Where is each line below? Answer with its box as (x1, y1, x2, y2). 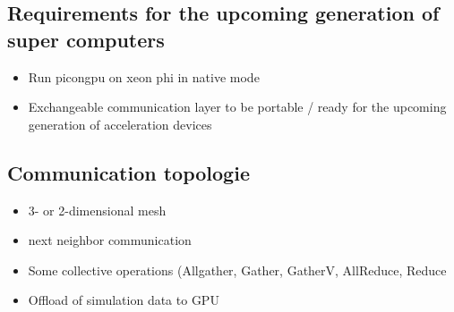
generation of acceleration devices (28, 114, 212, 133)
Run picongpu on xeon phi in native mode (28, 67, 260, 86)
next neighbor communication (28, 231, 192, 249)
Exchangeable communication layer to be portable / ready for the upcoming (28, 97, 447, 116)
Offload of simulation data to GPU (28, 291, 219, 309)
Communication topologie (7, 158, 250, 186)
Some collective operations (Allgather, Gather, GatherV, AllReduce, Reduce (28, 260, 447, 279)
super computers (7, 25, 165, 53)
